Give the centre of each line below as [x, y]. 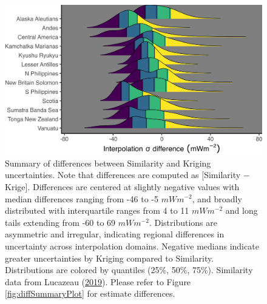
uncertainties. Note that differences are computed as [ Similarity [123, 175]
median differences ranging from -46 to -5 [82, 198]
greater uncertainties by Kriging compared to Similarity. [110, 258]
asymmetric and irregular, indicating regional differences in [115, 234]
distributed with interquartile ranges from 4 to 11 [97, 210]
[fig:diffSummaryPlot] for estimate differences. [90, 293]
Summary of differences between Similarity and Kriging [108, 163]
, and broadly [217, 198]
